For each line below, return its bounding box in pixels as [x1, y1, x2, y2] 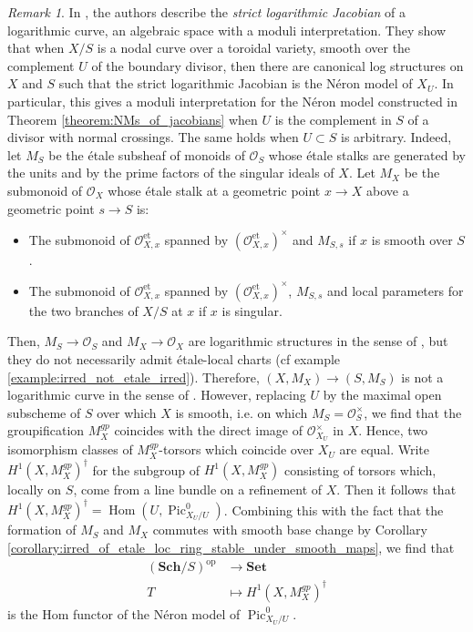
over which [97, 403, 157, 422]
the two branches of [28, 301, 139, 320]
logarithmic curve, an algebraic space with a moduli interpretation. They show [7, 20, 447, 39]
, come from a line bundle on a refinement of [73, 480, 323, 499]
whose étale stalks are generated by [268, 145, 466, 164]
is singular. [221, 301, 283, 320]
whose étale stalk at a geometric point [108, 180, 321, 199]
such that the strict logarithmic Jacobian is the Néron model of [58, 74, 413, 93]
